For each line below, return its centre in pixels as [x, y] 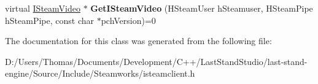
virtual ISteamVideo [43, 8]
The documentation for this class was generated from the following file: [138, 41]
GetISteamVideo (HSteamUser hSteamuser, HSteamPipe [202, 8]
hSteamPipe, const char [49, 20]
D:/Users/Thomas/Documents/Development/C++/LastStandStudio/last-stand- [156, 61]
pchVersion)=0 [128, 20]
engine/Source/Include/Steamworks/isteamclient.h [100, 73]
